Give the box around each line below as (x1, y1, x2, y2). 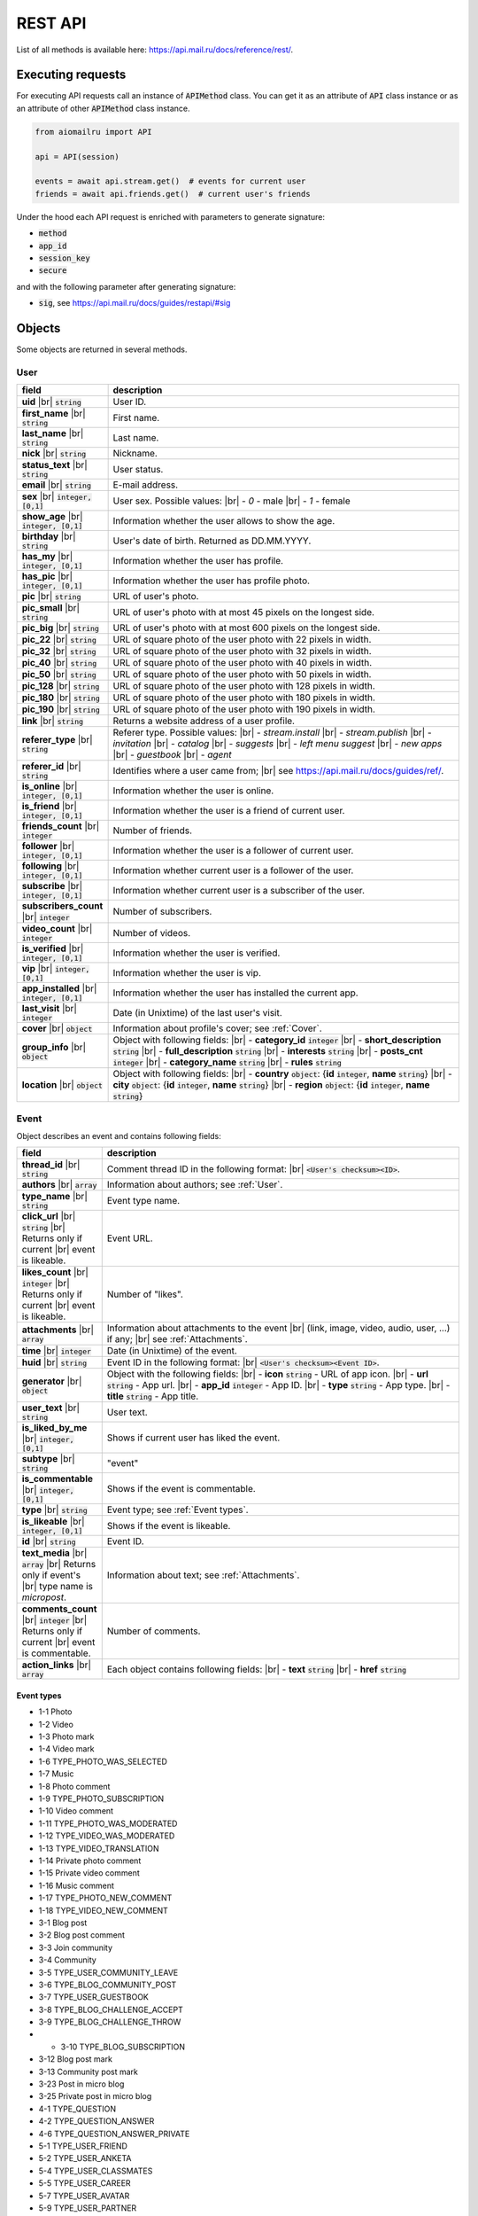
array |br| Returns (21, 1558, 96, 1571)
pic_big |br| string (21, 621, 99, 634)
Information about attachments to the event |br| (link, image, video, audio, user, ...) (106, 1322, 451, 1334)
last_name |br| (21, 427, 84, 440)
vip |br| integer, (21, 963, 90, 975)
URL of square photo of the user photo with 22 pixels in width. (112, 634, 372, 646)
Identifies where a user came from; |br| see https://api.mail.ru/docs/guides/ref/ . (112, 764, 444, 776)
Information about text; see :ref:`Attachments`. (106, 1569, 300, 1581)
